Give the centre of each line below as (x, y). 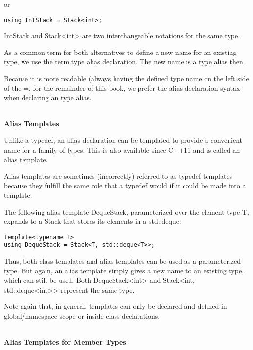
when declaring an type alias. (48, 97)
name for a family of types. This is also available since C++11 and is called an (122, 149)
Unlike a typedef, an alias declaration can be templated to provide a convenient (123, 140)
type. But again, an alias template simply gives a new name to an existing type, (124, 270)
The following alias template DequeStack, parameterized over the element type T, (126, 211)
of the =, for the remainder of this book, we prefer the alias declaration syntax (122, 88)
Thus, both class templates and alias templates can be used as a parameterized (123, 261)
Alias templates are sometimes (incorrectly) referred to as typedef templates (118, 175)
